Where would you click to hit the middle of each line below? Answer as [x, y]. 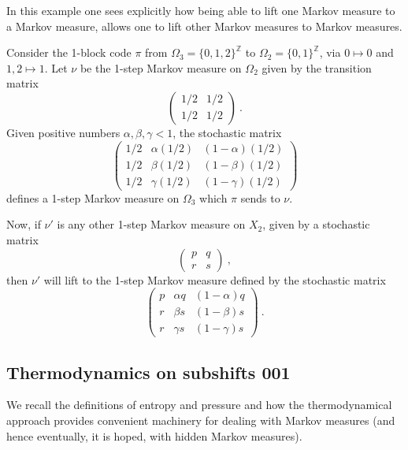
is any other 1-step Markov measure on [151, 224]
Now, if [24, 224]
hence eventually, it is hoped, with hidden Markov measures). [154, 435]
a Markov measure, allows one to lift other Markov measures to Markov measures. [204, 26]
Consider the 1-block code [69, 52]
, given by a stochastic [316, 224]
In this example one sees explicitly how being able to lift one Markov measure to [201, 10]
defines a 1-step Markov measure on [93, 197]
